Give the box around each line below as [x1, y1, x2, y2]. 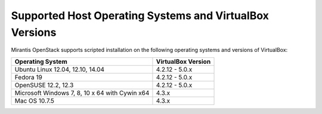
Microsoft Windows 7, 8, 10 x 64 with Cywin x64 [14, 88, 150, 97]
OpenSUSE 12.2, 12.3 [14, 81, 74, 89]
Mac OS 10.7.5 [14, 96, 55, 104]
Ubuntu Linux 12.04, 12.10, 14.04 [14, 65, 104, 73]
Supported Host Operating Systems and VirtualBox [11, 9, 270, 22]
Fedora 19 [14, 73, 43, 81]
